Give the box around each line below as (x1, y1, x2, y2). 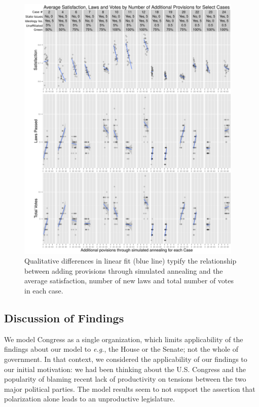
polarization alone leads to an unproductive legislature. (4, 393, 175, 404)
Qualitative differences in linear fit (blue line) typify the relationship (24, 255, 237, 266)
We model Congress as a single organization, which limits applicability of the (4, 334, 243, 344)
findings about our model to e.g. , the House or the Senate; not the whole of (4, 344, 238, 354)
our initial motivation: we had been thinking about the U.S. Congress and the (4, 363, 246, 374)
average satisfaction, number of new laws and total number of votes (24, 275, 234, 286)
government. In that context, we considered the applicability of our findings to (4, 354, 247, 364)
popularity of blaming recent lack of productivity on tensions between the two (4, 374, 246, 384)
